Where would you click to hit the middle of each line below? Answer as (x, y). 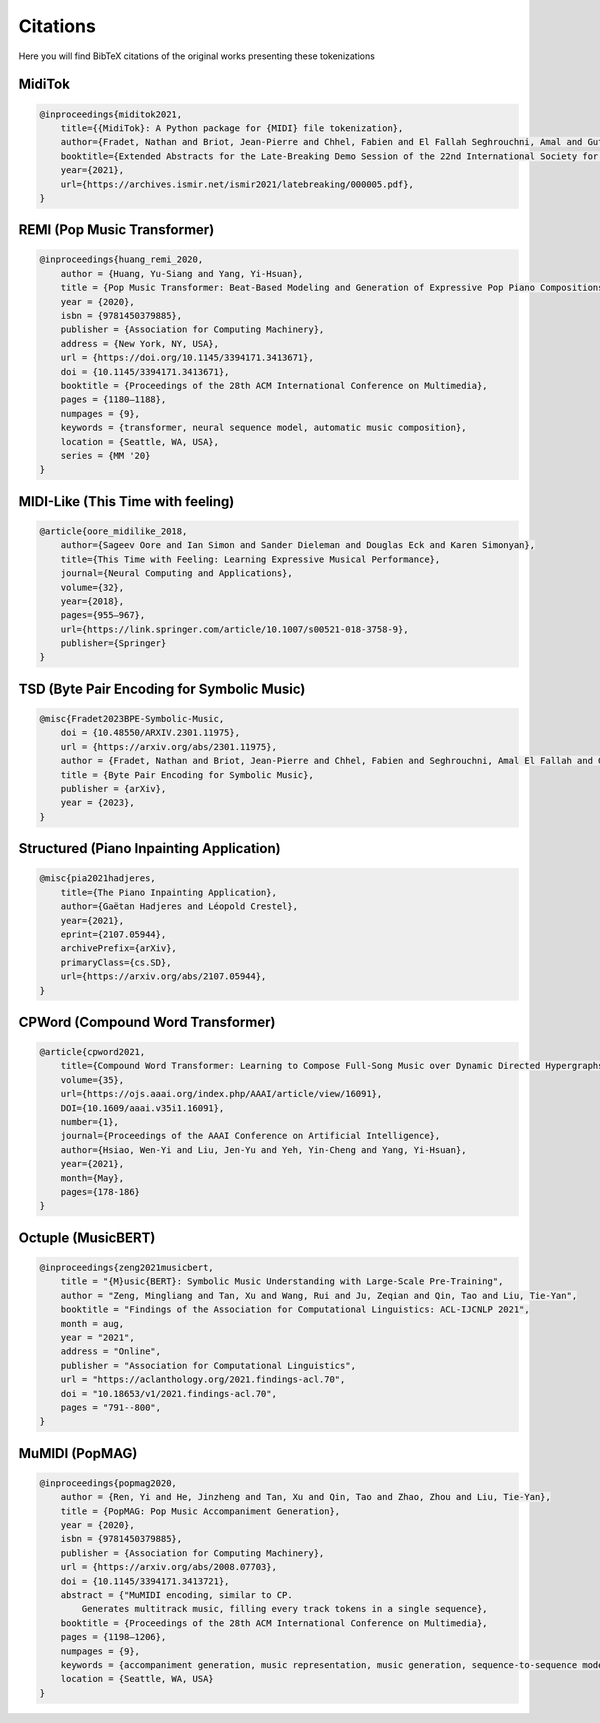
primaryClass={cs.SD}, (116, 962)
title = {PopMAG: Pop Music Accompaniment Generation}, (200, 1511)
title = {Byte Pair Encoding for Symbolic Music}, (187, 774)
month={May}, (92, 1178)
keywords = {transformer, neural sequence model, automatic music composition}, (263, 428)
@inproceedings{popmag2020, (108, 1483)
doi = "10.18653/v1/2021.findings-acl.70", (168, 1393)
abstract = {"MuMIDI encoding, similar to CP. (177, 1595)
